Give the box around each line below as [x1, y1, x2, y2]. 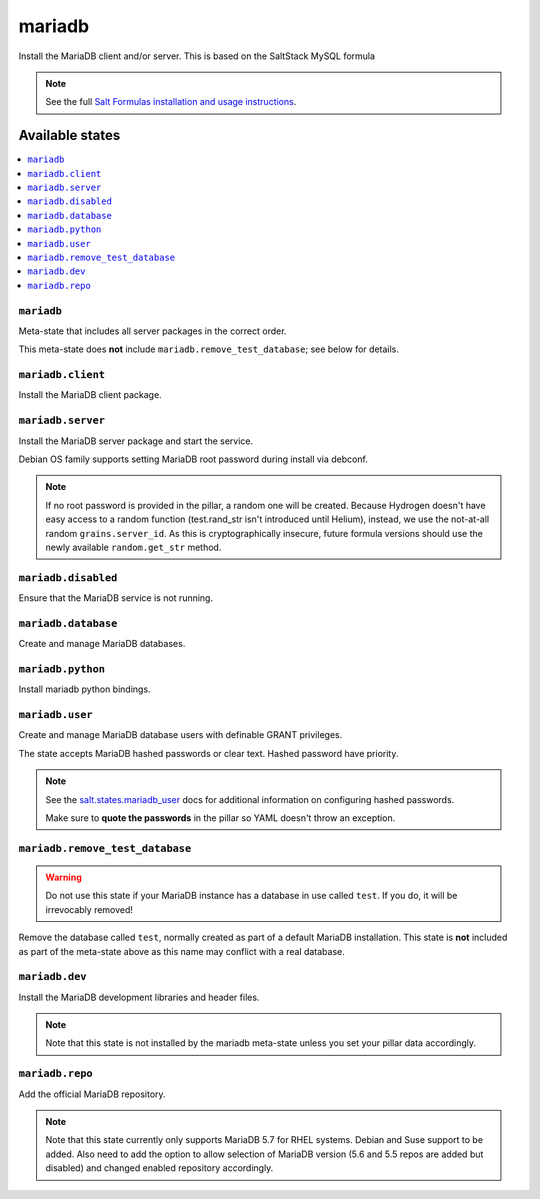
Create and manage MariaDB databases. [18, 638, 186, 650]
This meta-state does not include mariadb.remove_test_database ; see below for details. [18, 343, 400, 355]
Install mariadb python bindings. [18, 683, 151, 695]
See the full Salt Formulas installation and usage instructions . [45, 96, 297, 108]
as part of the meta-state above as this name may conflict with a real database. [18, 945, 345, 957]
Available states [18, 127, 121, 144]
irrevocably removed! [45, 903, 134, 915]
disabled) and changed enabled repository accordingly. [45, 1162, 274, 1174]
